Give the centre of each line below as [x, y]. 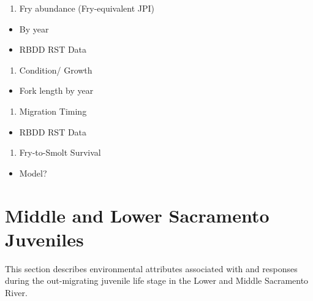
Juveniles [44, 239]
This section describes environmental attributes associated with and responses [151, 268]
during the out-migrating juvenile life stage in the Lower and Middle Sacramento [157, 280]
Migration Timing [53, 111]
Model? [33, 173]
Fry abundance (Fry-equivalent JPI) [87, 8]
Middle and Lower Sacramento [137, 215]
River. [16, 292]
